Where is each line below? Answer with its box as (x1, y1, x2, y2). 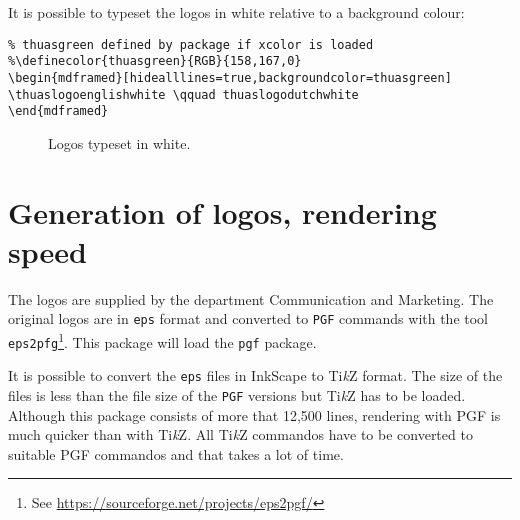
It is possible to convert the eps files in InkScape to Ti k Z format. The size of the (8, 365, 503, 386)
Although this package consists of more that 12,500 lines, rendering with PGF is (8, 404, 501, 425)
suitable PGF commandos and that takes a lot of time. (8, 443, 344, 464)
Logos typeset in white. (48, 132, 191, 153)
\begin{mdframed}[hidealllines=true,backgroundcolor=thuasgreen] (8, 70, 452, 85)
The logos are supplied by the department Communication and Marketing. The (8, 288, 494, 309)
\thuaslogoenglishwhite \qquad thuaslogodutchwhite (8, 87, 359, 102)
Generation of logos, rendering (8, 191, 437, 232)
